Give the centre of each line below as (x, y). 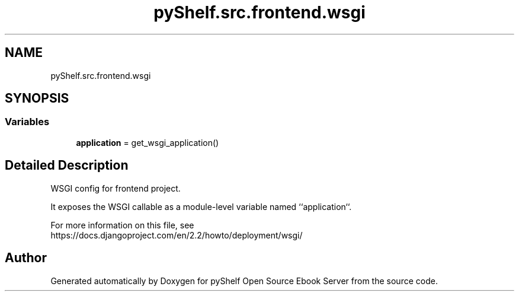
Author (26, 258)
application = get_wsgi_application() (148, 142)
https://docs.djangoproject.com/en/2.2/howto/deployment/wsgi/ (177, 235)
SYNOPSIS (37, 98)
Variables (27, 122)
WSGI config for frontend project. (116, 188)
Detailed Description (67, 165)
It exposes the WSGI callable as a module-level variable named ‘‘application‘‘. (201, 206)
